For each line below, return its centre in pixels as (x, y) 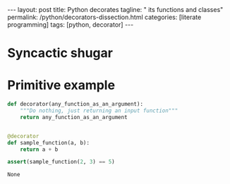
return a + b (39, 149)
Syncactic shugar (60, 53)
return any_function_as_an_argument (74, 117)
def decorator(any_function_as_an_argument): (75, 104)
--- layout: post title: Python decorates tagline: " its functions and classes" (115, 10)
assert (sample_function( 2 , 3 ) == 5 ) (61, 162)
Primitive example (61, 85)
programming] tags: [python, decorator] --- (71, 25)
